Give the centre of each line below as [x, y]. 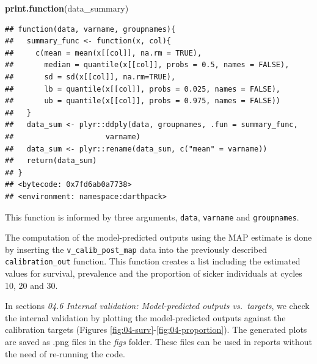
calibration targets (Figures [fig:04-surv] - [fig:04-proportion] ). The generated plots [156, 329]
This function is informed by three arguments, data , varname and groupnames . [152, 217]
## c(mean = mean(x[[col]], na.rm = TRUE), [104, 53]
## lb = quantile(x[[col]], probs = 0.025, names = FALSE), [143, 89]
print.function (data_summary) [67, 8]
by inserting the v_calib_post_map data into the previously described [136, 249]
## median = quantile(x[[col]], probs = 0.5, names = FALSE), [147, 65]
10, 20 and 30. [31, 285]
